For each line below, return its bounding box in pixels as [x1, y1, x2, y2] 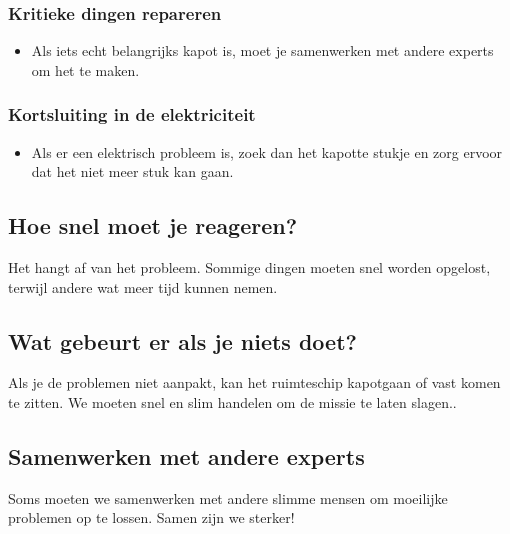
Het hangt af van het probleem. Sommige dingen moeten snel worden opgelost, [8, 257, 491, 278]
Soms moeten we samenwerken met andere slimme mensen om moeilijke [8, 487, 448, 508]
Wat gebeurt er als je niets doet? [8, 325, 357, 356]
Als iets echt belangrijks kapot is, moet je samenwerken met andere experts [31, 40, 494, 61]
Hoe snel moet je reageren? [8, 210, 298, 241]
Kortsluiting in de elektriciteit [8, 102, 256, 127]
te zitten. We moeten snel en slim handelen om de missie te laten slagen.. [8, 392, 457, 412]
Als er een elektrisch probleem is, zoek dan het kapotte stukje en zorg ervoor [31, 141, 503, 162]
